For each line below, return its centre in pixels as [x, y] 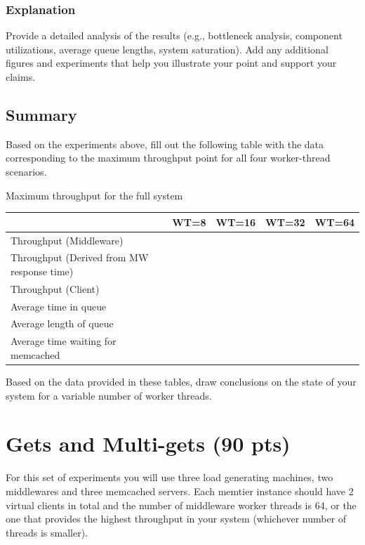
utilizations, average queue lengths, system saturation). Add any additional [167, 49]
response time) [42, 271]
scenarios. [26, 171]
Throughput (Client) [55, 288]
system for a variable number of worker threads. [109, 395]
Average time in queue [59, 306]
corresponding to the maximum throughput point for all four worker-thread [168, 158]
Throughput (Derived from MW [80, 257]
